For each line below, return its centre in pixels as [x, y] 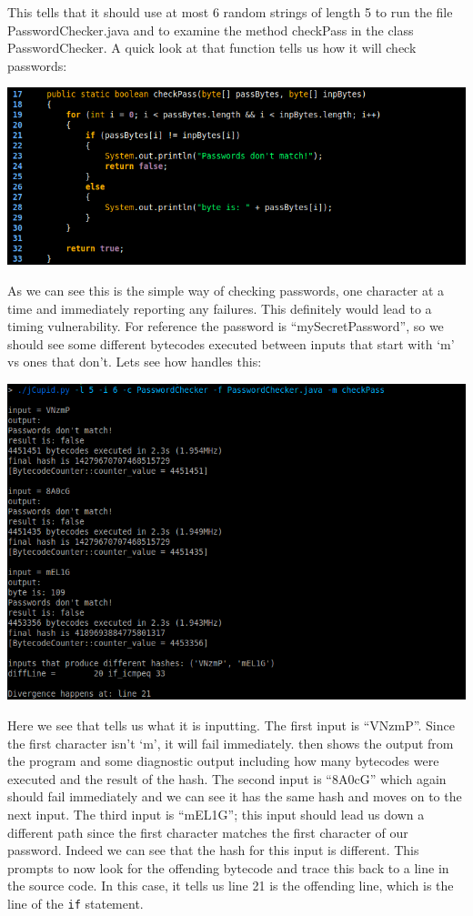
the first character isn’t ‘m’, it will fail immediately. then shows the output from [231, 743]
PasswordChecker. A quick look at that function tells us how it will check [212, 48]
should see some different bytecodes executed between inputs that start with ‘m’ [231, 343]
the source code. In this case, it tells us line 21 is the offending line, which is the [231, 886]
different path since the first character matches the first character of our [208, 832]
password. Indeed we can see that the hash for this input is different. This [213, 850]
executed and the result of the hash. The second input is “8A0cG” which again [227, 778]
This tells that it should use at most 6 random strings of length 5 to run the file [230, 12]
